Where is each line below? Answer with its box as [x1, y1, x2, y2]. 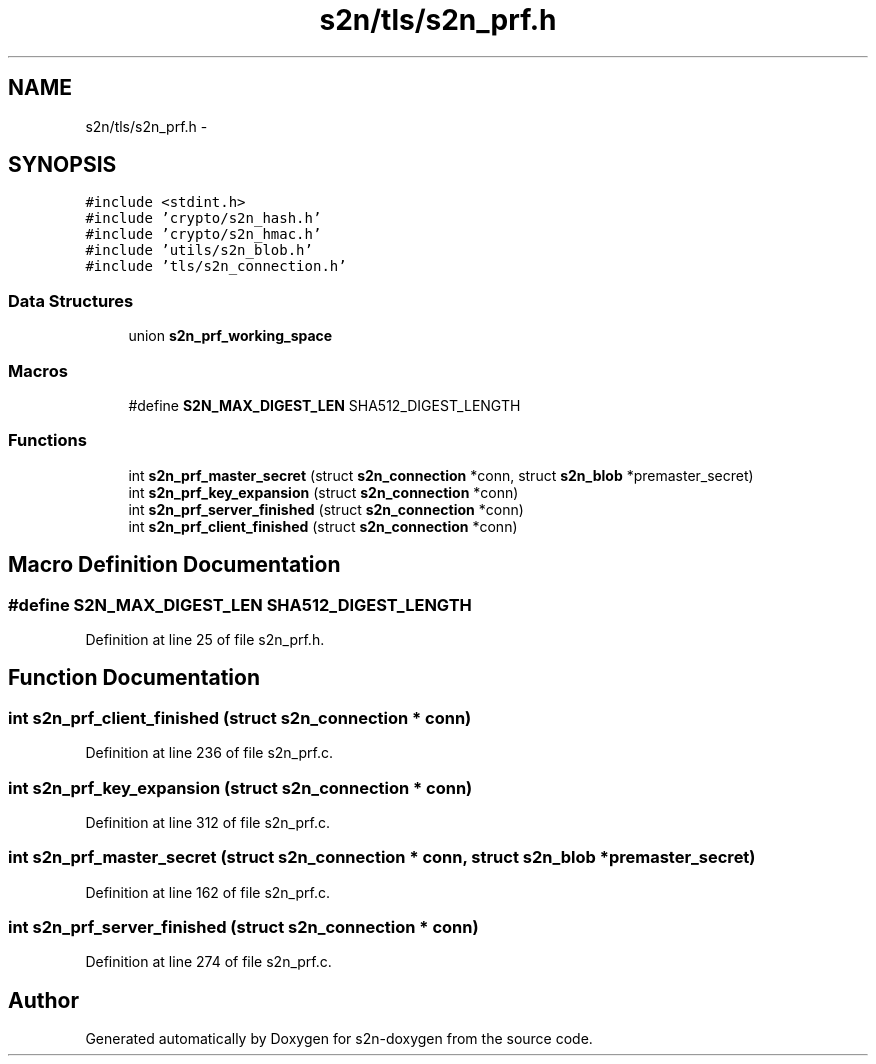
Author [8, 987, 79, 1013]
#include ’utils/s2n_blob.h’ [85, 242, 313, 259]
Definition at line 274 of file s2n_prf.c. [85, 953, 332, 971]
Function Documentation [8, 665, 260, 691]
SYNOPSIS [8, 152, 117, 178]
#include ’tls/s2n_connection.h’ [85, 258, 347, 275]
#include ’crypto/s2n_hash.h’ [85, 210, 322, 227]
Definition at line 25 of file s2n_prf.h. [85, 630, 325, 648]
